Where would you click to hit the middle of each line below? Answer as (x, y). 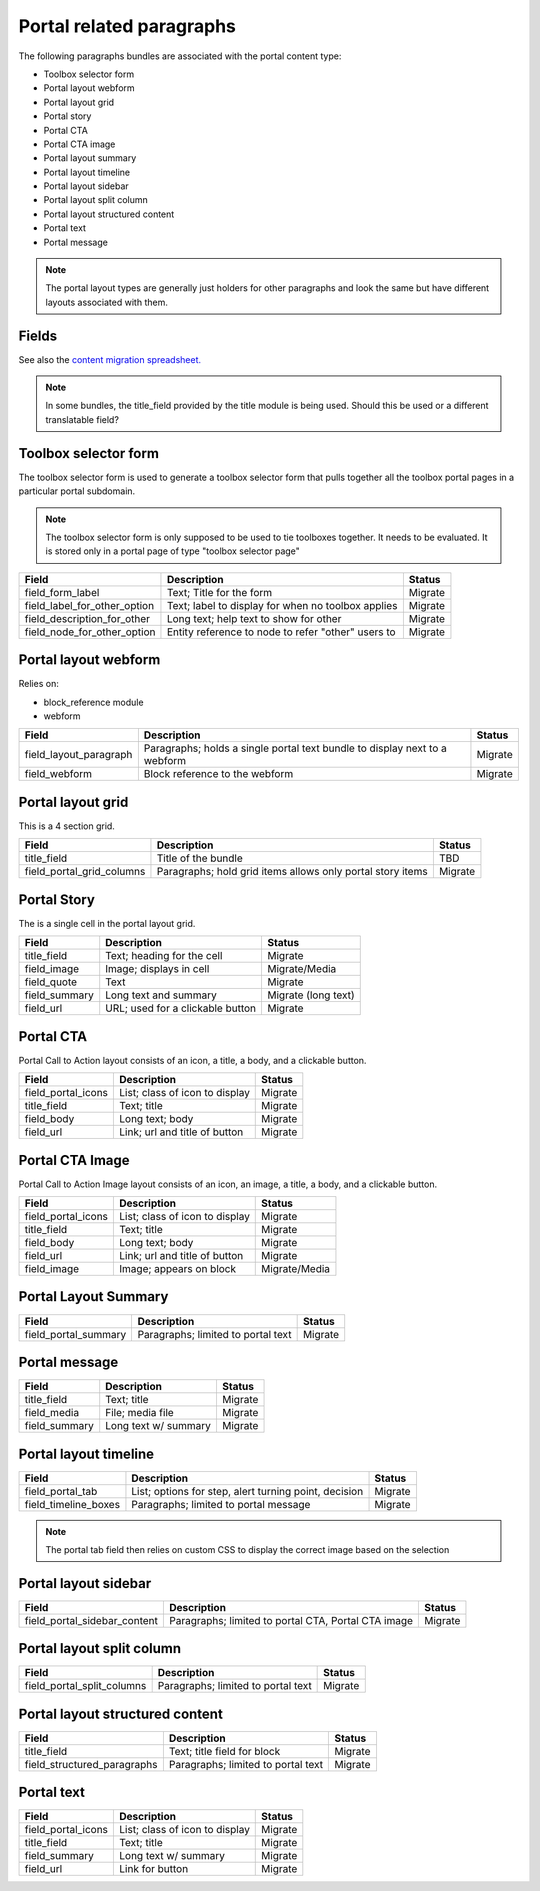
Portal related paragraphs (127, 26)
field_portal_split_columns (85, 1686)
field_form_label (62, 592)
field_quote (51, 982)
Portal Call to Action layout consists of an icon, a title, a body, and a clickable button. (192, 1060)
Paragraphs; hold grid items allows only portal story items (292, 872)
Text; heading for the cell (164, 956)
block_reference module (93, 702)
